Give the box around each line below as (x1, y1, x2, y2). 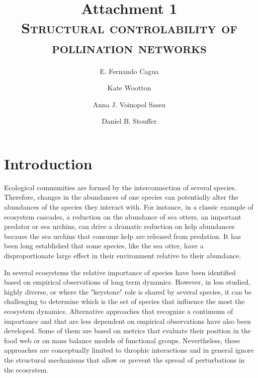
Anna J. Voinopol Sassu (93, 99, 166, 109)
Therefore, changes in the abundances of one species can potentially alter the (4, 192, 239, 202)
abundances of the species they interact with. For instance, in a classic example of (4, 202, 254, 212)
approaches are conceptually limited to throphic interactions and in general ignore (4, 345, 254, 355)
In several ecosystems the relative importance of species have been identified (4, 267, 236, 277)
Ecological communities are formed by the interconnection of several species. (4, 182, 237, 192)
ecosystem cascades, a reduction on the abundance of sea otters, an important (4, 211, 242, 222)
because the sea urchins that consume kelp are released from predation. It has (4, 230, 241, 241)
